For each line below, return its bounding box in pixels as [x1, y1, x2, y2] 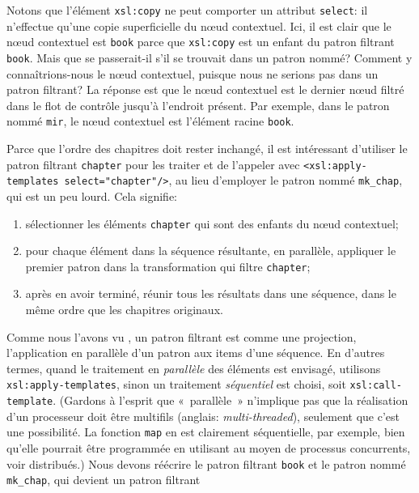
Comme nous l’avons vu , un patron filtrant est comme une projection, [6, 328, 357, 345]
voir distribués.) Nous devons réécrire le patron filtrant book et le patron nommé [6, 455, 406, 472]
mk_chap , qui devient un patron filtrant [6, 471, 201, 488]
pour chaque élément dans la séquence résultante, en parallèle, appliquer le [25, 242, 396, 259]
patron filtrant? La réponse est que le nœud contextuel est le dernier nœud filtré [6, 81, 404, 98]
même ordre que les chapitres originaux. [25, 301, 223, 317]
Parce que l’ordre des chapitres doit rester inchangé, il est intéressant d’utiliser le [6, 140, 408, 156]
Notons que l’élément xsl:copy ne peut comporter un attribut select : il [6, 2, 368, 18]
